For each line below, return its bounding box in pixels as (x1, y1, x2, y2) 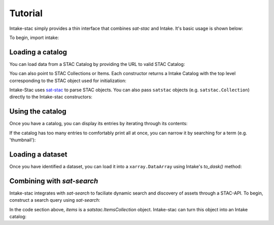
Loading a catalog (9, 48, 67, 56)
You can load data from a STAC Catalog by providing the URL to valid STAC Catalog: (9, 61, 185, 67)
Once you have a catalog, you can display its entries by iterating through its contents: (9, 121, 188, 127)
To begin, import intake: (9, 34, 59, 41)
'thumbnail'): (9, 137, 36, 143)
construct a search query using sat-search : (9, 197, 100, 203)
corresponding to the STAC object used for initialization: (9, 78, 126, 84)
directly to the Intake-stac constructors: (9, 94, 92, 100)
